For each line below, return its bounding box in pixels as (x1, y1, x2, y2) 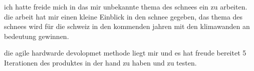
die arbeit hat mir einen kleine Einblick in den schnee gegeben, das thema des (4, 11, 243, 21)
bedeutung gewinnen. (4, 30, 69, 41)
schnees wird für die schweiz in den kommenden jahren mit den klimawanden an (4, 21, 250, 31)
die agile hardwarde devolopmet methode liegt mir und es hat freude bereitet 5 (4, 47, 246, 58)
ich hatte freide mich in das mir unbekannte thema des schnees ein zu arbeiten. (4, 1, 247, 11)
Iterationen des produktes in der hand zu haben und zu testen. (4, 57, 197, 67)
